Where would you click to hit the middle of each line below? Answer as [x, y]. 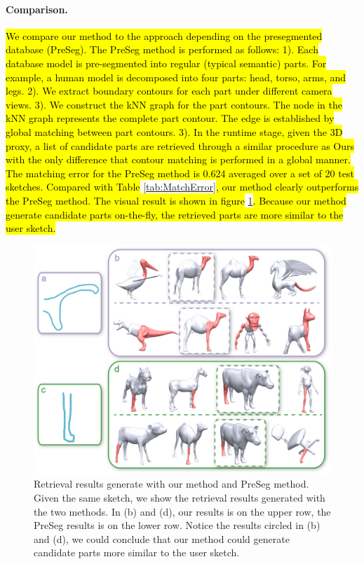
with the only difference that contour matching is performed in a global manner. [178, 159]
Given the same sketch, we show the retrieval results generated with [180, 497]
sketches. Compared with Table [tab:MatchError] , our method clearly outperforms [182, 187]
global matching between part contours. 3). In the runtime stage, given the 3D [174, 131]
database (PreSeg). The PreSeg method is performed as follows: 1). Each [162, 49]
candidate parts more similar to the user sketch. [137, 552]
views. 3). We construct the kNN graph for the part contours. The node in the [174, 104]
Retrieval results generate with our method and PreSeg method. [171, 484]
